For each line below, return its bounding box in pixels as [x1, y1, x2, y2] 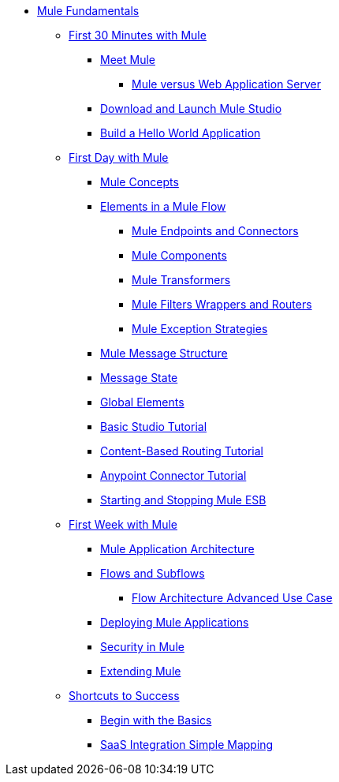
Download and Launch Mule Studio [100, 102, 282, 115]
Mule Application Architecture [100, 542, 255, 556]
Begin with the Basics [100, 713, 212, 727]
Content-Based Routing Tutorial [100, 444, 264, 458]
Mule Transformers [132, 273, 231, 286]
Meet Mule [100, 53, 155, 66]
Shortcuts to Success [69, 689, 180, 702]
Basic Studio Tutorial [100, 420, 207, 433]
